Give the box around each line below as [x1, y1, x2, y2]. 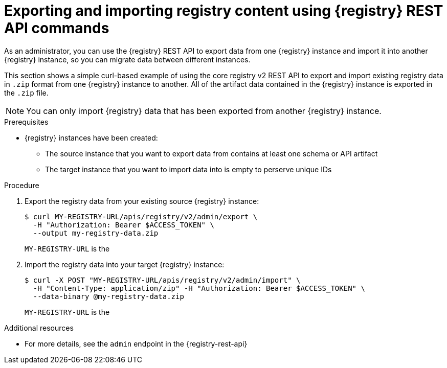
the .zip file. [4, 88, 49, 97]
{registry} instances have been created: [25, 133, 158, 142]
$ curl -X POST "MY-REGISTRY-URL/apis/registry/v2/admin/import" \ [25, 275, 301, 284]
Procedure [4, 180, 39, 190]
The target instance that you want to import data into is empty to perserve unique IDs [45, 165, 332, 174]
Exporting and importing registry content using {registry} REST [4, 2, 443, 19]
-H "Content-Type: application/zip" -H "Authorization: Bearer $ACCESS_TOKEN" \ [33, 284, 365, 292]
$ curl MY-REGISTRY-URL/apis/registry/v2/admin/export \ [25, 212, 258, 221]
